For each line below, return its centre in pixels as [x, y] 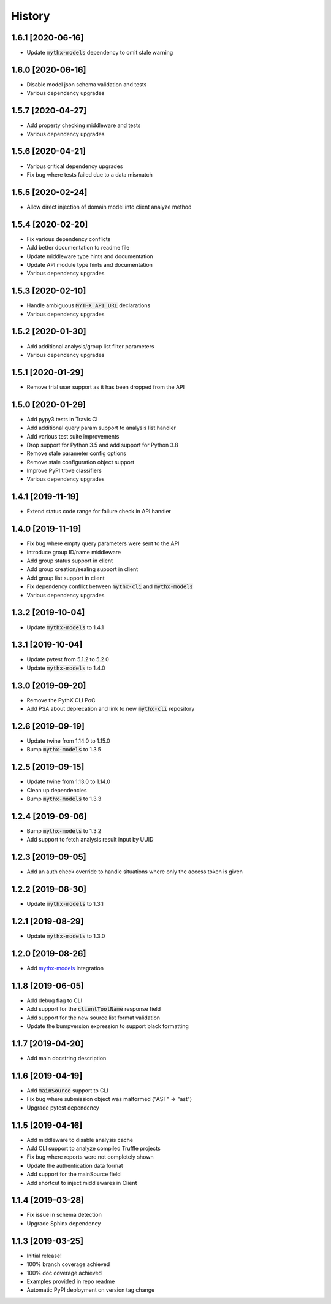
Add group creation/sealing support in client [82, 569]
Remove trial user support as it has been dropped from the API [106, 387]
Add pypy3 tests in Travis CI [62, 419]
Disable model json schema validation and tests [87, 84]
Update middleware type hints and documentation [90, 256]
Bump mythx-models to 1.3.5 [64, 750]
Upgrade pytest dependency [63, 1108]
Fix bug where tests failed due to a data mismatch [89, 174]
